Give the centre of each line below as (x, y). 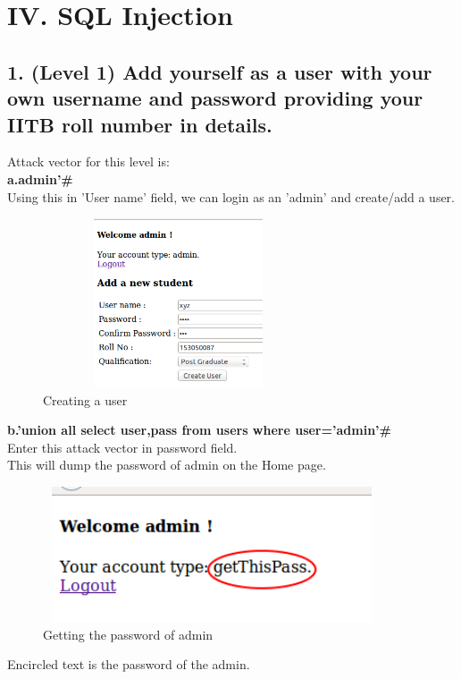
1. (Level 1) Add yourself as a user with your (220, 71)
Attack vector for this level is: (88, 161)
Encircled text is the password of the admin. (129, 664)
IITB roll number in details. (140, 124)
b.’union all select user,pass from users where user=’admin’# (199, 430)
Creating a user (85, 399)
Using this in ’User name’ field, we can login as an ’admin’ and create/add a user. (231, 196)
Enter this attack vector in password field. (122, 447)
